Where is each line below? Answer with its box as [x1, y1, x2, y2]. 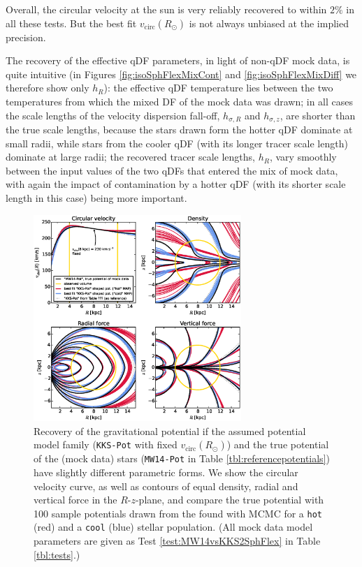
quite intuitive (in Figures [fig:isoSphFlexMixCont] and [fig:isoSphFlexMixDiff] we [6, 66, 357, 81]
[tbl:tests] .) [34, 547, 80, 561]
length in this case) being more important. [6, 190, 187, 205]
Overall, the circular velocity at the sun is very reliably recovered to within [6, 2, 327, 16]
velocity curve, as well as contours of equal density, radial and [34, 478, 298, 493]
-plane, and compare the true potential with [135, 492, 324, 507]
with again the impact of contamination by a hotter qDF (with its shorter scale [6, 177, 346, 191]
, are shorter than [280, 108, 356, 122]
